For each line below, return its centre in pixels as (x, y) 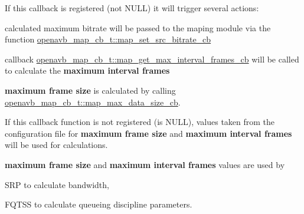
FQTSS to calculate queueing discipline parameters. (99, 204)
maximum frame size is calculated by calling (90, 90)
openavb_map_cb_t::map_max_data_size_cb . (93, 102)
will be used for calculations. (56, 145)
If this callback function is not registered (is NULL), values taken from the (140, 122)
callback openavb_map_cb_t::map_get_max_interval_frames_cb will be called (152, 59)
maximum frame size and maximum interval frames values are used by (145, 164)
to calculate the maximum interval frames (87, 70)
